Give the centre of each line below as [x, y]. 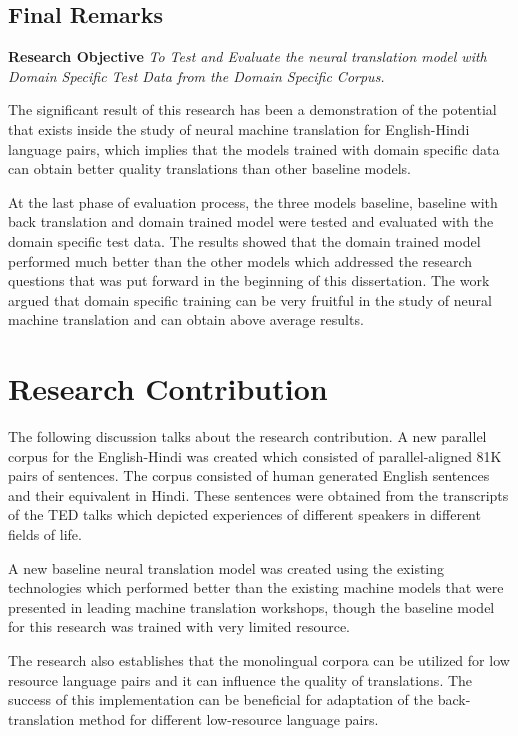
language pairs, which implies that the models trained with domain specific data [254, 148]
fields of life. [45, 534]
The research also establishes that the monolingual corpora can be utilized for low [259, 659]
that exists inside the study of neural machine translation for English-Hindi [239, 128]
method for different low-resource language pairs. [228, 718]
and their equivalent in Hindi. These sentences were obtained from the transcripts [258, 494]
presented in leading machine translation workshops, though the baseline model [251, 606]
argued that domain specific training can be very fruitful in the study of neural [250, 299]
